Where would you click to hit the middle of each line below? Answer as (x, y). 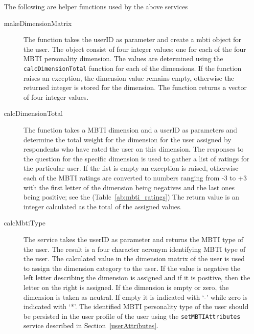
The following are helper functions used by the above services (96, 6)
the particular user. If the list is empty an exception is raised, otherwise (131, 168)
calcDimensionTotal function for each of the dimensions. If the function (133, 68)
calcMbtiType (25, 223)
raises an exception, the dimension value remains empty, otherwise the (129, 78)
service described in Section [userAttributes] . (91, 325)
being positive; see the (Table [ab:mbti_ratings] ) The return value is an (131, 197)
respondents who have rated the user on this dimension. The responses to (134, 149)
